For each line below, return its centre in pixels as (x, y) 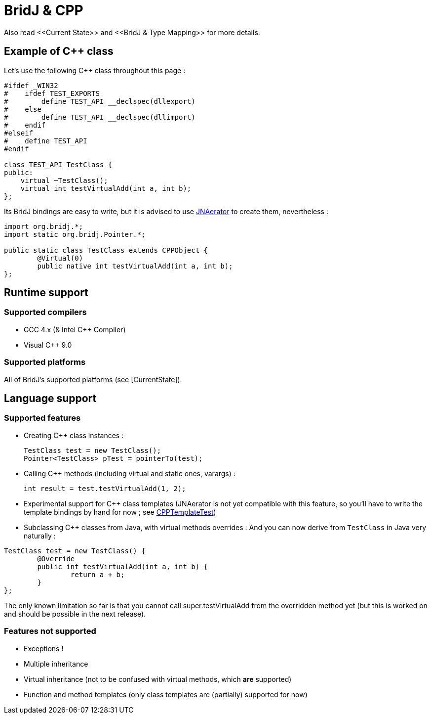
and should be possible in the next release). (75, 614)
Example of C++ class (59, 51)
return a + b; (98, 574)
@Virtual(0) (60, 258)
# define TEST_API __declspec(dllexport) (100, 101)
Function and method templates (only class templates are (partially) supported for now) (166, 694)
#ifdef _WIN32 (31, 85)
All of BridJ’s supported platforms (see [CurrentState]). (93, 379)
